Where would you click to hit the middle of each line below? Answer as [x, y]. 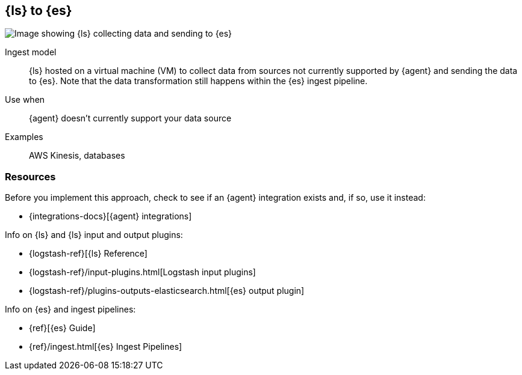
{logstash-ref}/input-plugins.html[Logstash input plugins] [142, 272]
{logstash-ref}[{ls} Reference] [88, 254]
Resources [30, 176]
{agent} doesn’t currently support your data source [130, 118]
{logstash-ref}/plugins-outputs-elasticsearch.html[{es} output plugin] [167, 291]
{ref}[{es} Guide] [62, 328]
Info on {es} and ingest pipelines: [70, 309]
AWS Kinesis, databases [77, 156]
